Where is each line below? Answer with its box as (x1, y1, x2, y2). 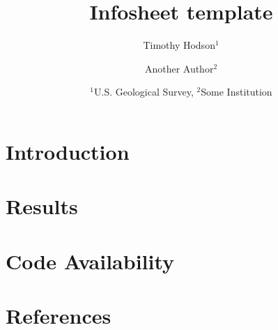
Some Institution (201, 84, 272, 99)
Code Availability (6, 246, 175, 275)
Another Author (144, 61, 214, 75)
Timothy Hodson (143, 38, 215, 52)
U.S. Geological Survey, (94, 84, 194, 99)
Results (6, 192, 78, 220)
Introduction (6, 137, 130, 165)
